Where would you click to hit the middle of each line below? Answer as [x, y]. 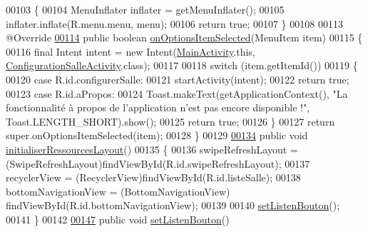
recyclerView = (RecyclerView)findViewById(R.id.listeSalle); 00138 [153, 177]
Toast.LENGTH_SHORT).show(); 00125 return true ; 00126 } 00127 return [170, 121]
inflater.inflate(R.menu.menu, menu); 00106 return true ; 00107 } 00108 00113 [174, 23]
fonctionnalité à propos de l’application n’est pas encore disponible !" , [158, 107]
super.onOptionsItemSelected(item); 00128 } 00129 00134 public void [157, 135]
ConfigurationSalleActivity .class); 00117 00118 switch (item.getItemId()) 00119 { [182, 65]
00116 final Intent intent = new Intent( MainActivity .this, [131, 51]
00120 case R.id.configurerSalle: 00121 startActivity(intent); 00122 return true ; [178, 79]
